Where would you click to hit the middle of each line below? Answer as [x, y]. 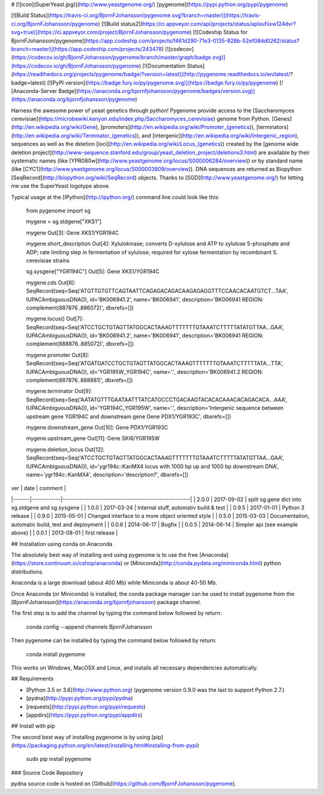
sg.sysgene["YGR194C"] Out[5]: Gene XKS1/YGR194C [93, 271]
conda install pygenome [56, 654]
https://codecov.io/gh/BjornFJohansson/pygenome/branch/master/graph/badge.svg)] [119, 58]
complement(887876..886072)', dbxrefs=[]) [80, 307]
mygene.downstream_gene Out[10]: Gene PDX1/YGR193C [97, 427]
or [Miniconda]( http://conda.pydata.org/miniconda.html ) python [202, 563]
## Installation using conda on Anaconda [62, 544]
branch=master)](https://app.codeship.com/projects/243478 [86, 49]
